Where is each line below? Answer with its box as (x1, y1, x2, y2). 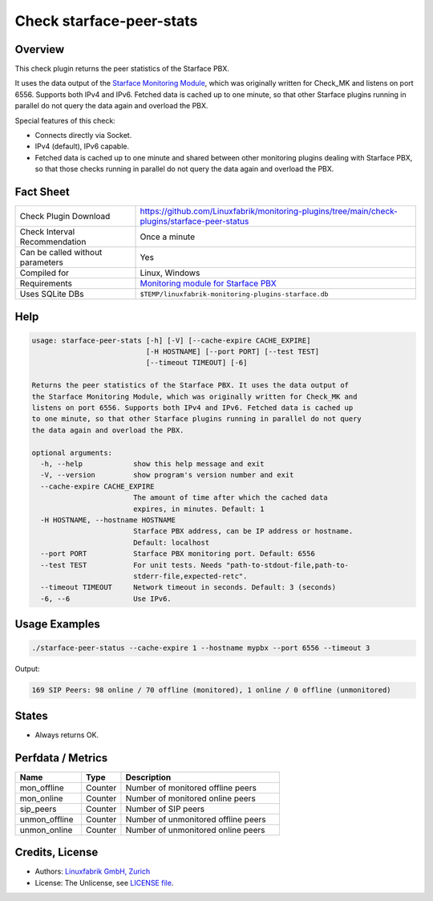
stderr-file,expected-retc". (132, 571, 248, 581)
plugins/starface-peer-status (140, 216, 249, 227)
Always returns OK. (34, 730, 99, 740)
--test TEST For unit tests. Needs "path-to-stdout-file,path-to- (40, 560, 349, 570)
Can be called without (19, 247, 103, 258)
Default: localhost (132, 538, 210, 547)
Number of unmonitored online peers (125, 824, 265, 835)
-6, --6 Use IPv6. (40, 594, 172, 603)
